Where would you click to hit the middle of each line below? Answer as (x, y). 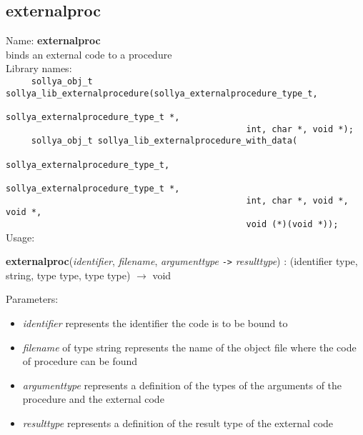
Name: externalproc (53, 40)
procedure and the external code (93, 399)
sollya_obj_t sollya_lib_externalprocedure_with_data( (164, 141)
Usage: (20, 237)
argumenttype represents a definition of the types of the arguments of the (182, 385)
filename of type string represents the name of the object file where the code (189, 347)
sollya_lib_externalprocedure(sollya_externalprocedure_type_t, (162, 93)
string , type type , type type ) (68, 275)
